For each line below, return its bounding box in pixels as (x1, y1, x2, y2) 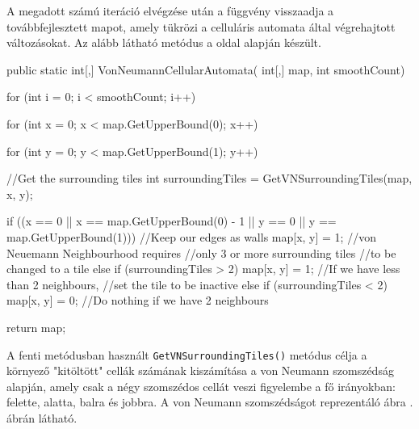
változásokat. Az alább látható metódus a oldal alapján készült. (6, 34, 321, 51)
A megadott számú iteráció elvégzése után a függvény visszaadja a (6, 2, 334, 19)
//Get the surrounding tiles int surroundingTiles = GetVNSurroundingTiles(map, (6, 170, 413, 187)
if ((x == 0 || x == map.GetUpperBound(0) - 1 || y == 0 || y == (6, 212, 337, 229)
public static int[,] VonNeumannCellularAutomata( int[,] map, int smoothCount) (6, 61, 405, 78)
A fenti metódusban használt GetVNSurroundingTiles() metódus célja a (6, 346, 367, 363)
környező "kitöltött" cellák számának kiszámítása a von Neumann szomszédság (6, 362, 394, 379)
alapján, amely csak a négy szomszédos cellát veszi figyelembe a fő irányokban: (6, 377, 396, 394)
